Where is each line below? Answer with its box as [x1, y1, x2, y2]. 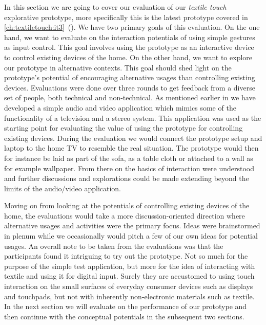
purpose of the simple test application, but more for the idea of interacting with [4, 260, 255, 271]
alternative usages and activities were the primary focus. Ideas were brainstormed [4, 220, 260, 231]
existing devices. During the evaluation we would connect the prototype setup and [4, 132, 262, 143]
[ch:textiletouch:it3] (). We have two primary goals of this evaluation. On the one [4, 22, 260, 32]
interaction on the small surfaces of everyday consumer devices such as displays [4, 281, 253, 292]
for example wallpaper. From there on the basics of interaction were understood [4, 162, 254, 173]
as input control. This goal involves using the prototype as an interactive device [4, 42, 254, 52]
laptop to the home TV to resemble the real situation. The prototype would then [4, 142, 259, 153]
